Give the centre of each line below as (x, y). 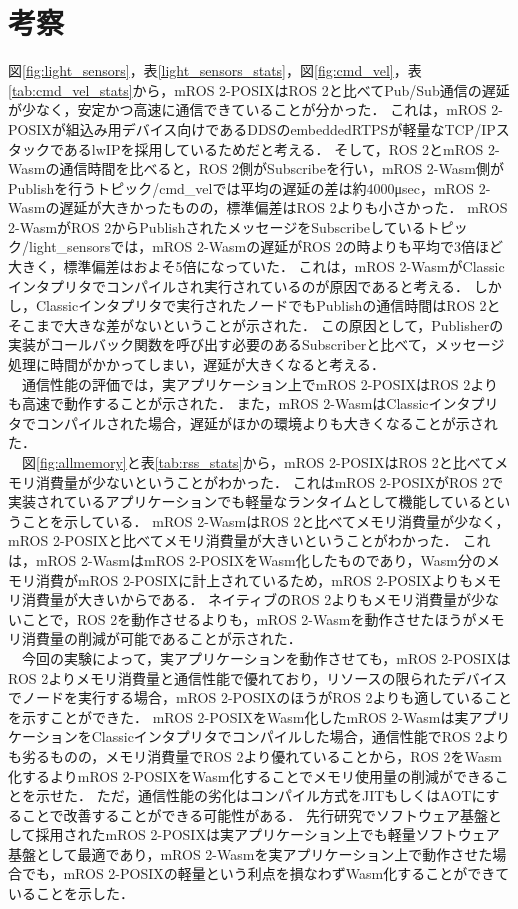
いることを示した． (71, 893)
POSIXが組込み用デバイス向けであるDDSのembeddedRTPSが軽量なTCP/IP (252, 128)
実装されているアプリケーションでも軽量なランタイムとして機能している (245, 501)
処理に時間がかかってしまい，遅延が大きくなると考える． (196, 364)
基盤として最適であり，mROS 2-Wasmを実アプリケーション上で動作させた (250, 853)
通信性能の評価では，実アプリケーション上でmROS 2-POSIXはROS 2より (260, 383)
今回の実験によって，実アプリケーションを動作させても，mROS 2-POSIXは (266, 657)
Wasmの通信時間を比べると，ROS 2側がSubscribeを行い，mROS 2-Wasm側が (256, 168)
